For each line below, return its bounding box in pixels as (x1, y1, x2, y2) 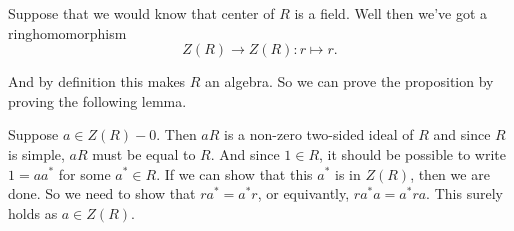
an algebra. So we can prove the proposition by (205, 71, 494, 92)
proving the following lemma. (8, 90, 187, 111)
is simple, (8, 143, 65, 164)
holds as (8, 202, 58, 223)
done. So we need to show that (8, 183, 196, 204)
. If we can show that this (156, 163, 313, 184)
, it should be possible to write (319, 143, 506, 164)
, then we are (410, 163, 490, 184)
